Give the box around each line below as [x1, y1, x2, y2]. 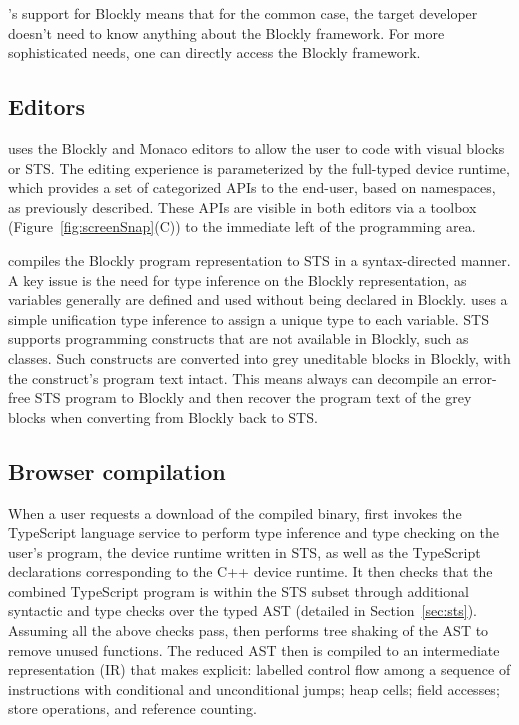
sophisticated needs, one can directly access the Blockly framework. [8, 42, 421, 63]
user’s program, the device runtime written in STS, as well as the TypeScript [8, 541, 481, 562]
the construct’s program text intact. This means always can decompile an [8, 367, 458, 388]
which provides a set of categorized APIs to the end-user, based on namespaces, [8, 177, 496, 198]
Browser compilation [8, 455, 226, 486]
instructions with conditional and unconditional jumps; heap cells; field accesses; [8, 678, 500, 699]
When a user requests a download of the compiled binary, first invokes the [8, 502, 462, 523]
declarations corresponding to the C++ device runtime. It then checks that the [8, 561, 493, 582]
